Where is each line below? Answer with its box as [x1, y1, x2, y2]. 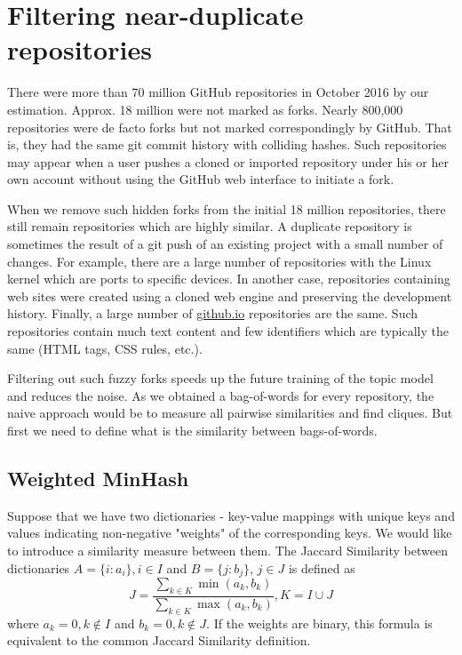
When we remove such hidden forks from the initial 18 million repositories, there [7, 199, 446, 218]
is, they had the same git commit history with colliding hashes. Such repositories [7, 135, 447, 154]
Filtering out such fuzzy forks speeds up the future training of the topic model [7, 369, 434, 387]
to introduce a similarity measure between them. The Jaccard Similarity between [7, 540, 448, 559]
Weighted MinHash [7, 464, 189, 491]
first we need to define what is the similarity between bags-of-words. [7, 421, 378, 439]
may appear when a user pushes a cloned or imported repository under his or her [7, 152, 449, 171]
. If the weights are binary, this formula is [206, 613, 433, 632]
